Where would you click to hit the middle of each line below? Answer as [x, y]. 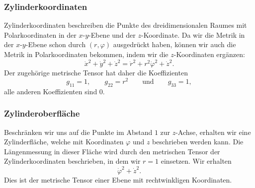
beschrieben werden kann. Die [198, 142]
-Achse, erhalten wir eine [213, 132]
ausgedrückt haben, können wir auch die [174, 44]
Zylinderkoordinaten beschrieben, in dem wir [72, 161]
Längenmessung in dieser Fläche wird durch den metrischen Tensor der [112, 151]
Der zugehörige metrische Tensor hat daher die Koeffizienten [96, 73]
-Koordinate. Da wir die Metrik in [193, 34]
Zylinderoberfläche [42, 113]
